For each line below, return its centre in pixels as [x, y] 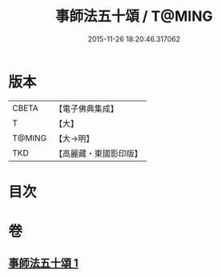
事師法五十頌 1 [43, 263]
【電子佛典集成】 [87, 109]
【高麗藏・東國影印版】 [99, 153]
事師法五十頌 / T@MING [134, 16]
